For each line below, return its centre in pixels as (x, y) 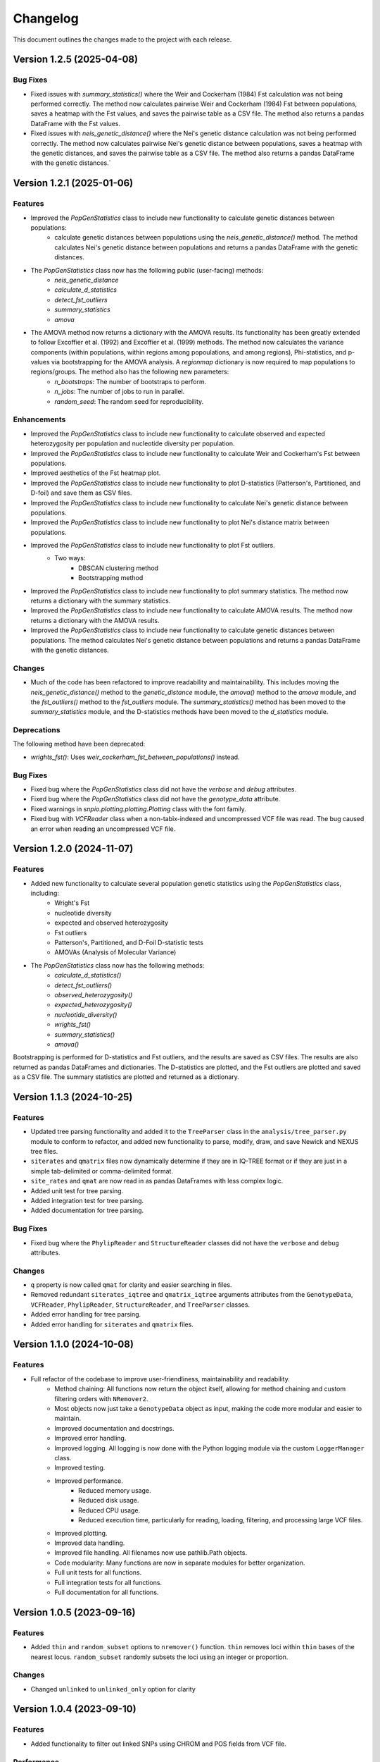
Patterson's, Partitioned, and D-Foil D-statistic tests (129, 943)
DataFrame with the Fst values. (76, 123)
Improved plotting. (81, 1533)
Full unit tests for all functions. (98, 1572)
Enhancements (39, 419)
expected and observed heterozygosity (112, 923)
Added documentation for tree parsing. (87, 1210)
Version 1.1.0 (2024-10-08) (73, 1344)
